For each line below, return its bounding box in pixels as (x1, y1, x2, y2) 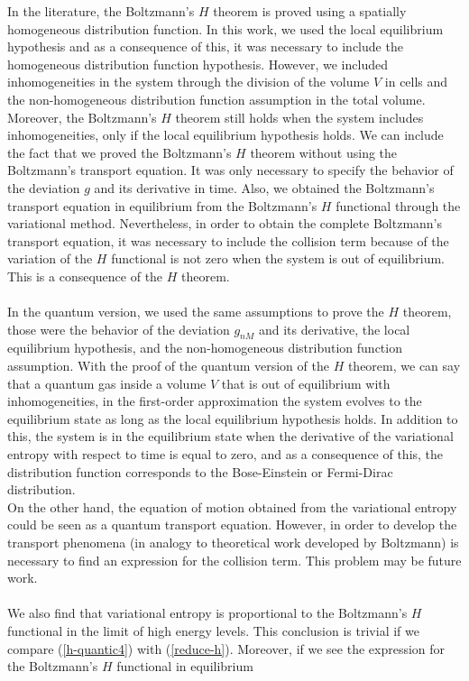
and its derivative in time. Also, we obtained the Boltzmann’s (94, 178, 435, 197)
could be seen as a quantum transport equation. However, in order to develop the (7, 515, 457, 534)
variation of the (7, 249, 93, 268)
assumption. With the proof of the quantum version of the (7, 356, 329, 375)
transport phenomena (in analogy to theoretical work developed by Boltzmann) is (7, 533, 459, 552)
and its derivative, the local (258, 319, 410, 338)
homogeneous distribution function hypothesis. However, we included (7, 54, 388, 73)
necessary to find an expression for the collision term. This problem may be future (7, 550, 462, 569)
